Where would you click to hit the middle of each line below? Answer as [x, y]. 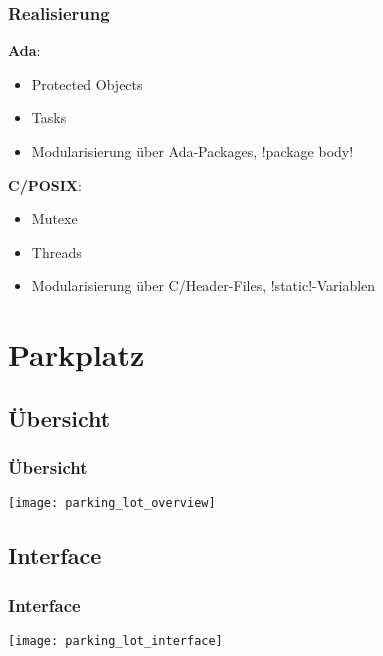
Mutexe [54, 218]
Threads [56, 251]
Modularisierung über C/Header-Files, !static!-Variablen [203, 285]
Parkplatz [76, 354]
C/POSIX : [45, 184]
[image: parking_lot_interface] [115, 641]
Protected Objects [87, 83]
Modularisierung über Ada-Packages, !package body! [192, 151]
